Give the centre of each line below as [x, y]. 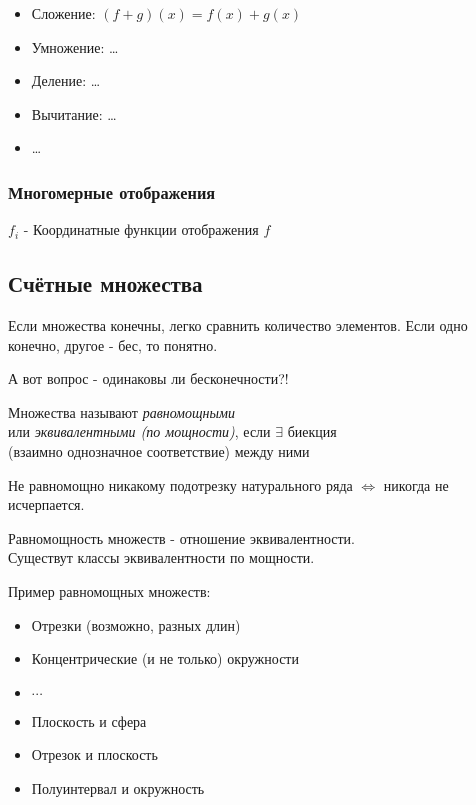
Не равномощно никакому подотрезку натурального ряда [180, 484]
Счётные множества [105, 283]
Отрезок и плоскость [94, 754]
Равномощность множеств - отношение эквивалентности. [182, 537]
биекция [312, 431]
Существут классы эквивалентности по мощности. [161, 557]
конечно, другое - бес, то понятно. [113, 344]
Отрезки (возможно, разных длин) [136, 624]
